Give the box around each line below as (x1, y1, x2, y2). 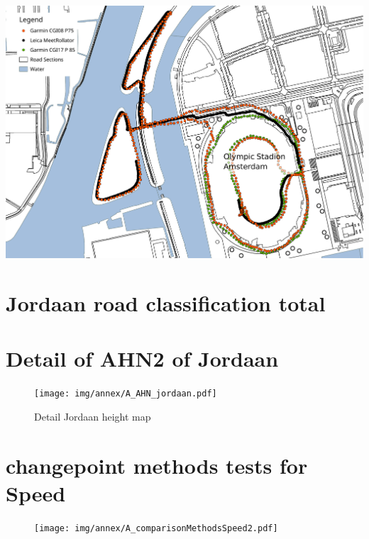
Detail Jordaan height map (34, 409, 151, 423)
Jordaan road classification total (6, 288, 326, 317)
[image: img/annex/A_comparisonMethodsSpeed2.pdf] (34, 523, 278, 533)
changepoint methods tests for (6, 450, 308, 479)
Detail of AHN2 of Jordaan (6, 344, 279, 373)
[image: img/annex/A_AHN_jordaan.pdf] (34, 389, 217, 399)
